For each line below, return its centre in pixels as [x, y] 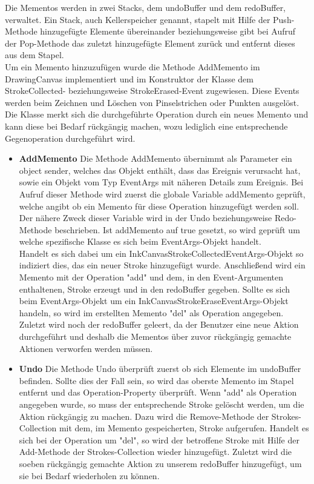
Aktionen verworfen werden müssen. [86, 348]
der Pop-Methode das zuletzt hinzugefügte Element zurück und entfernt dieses [150, 43]
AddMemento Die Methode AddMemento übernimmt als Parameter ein [155, 158]
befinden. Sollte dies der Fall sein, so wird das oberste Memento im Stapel [156, 380]
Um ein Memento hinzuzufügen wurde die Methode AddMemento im [132, 66]
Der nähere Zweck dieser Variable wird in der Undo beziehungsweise [146, 218]
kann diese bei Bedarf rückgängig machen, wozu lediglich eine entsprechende [146, 126]
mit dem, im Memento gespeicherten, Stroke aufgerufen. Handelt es [184, 428]
